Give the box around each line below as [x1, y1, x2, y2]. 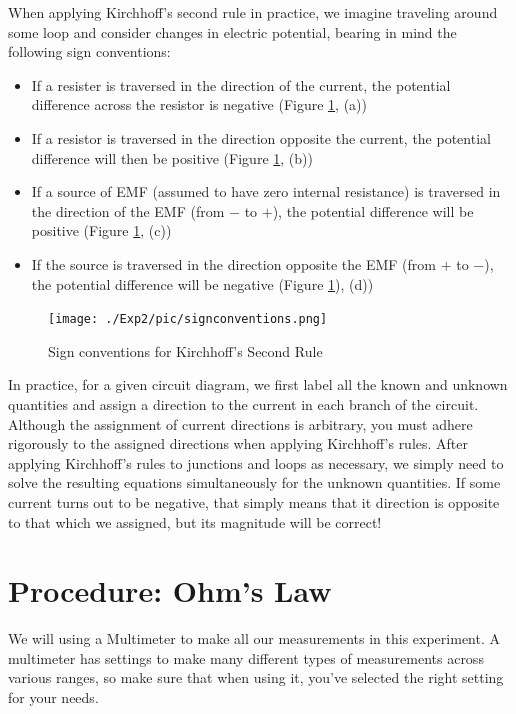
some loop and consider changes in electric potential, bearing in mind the [8, 21, 457, 42]
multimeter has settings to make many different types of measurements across [8, 647, 484, 668]
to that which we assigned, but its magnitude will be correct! [8, 511, 382, 532]
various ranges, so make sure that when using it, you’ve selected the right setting [8, 667, 504, 688]
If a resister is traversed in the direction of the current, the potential [31, 74, 451, 95]
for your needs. [8, 687, 99, 708]
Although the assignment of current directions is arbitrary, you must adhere [8, 413, 473, 434]
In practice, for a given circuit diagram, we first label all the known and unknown [8, 374, 508, 395]
